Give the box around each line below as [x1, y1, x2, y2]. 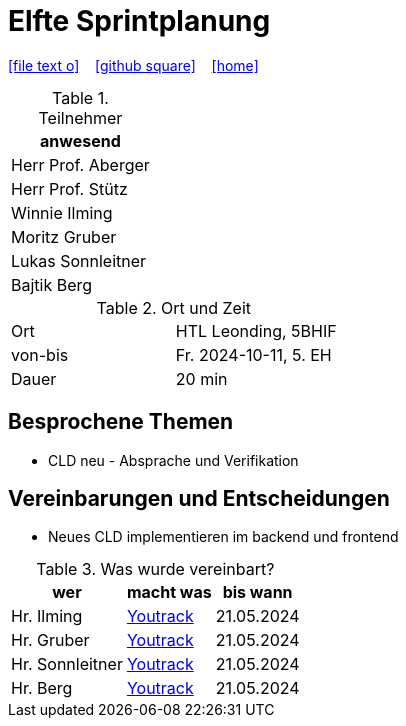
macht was [126, 582, 212, 603]
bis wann [222, 582, 293, 603]
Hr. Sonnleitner [11, 654, 123, 675]
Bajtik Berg [11, 274, 93, 295]
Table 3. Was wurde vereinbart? [36, 559, 275, 580]
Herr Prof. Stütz [11, 178, 128, 199]
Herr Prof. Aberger [11, 154, 150, 175]
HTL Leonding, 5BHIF [175, 320, 337, 341]
